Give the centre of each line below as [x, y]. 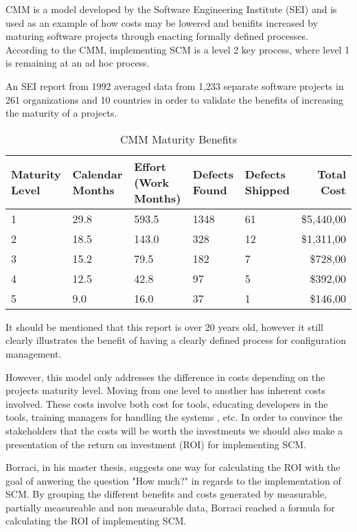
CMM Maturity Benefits [178, 139]
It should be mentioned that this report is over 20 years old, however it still [164, 326]
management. [34, 353]
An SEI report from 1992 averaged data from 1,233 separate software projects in [175, 85]
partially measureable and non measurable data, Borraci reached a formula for [170, 507]
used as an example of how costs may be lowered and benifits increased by [162, 22]
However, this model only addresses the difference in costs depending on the [165, 377]
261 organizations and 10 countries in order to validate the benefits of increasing [175, 99]
